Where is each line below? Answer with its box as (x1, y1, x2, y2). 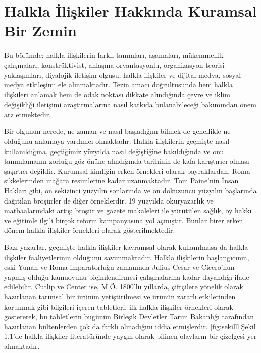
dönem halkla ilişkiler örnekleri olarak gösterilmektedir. (4, 225, 175, 235)
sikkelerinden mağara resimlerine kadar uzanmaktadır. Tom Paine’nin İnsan (4, 175, 239, 186)
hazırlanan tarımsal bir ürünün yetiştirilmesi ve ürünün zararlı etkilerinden (4, 291, 236, 301)
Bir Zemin (4, 20, 77, 41)
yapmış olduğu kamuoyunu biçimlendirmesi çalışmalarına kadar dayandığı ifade (4, 271, 249, 282)
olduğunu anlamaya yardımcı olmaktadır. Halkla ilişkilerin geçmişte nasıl (4, 136, 230, 146)
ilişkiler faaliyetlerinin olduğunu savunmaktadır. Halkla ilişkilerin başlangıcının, (4, 251, 249, 262)
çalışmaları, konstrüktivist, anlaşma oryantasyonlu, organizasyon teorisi (4, 59, 225, 70)
